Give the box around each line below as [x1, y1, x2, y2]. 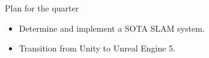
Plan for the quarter [5, 2, 79, 14]
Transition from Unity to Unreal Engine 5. [19, 42, 175, 54]
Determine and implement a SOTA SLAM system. [19, 22, 205, 34]
